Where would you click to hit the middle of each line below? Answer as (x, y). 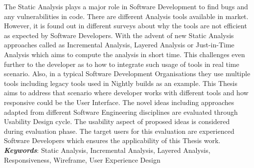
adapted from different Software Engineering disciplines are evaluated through (121, 112)
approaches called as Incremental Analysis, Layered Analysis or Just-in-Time (119, 45)
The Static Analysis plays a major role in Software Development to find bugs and (126, 6)
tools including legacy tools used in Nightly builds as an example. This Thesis (121, 83)
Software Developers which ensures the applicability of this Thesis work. (112, 140)
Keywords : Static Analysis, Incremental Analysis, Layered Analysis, (107, 150)
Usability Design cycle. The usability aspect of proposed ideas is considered (117, 121)
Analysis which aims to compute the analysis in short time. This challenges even (125, 54)
